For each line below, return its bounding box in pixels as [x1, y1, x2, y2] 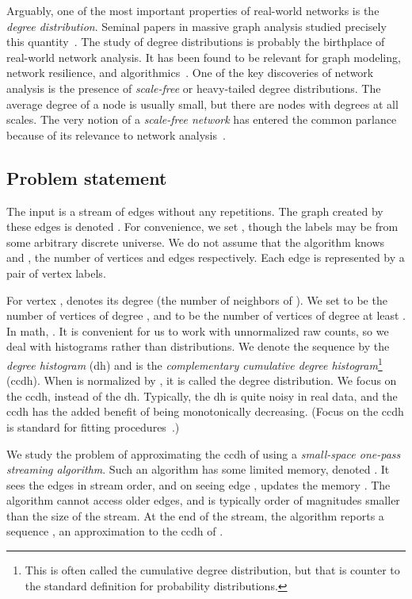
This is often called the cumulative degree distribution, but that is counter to [25, 562, 400, 578]
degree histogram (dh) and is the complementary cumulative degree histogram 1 [6, 354, 383, 373]
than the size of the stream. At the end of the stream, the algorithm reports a [6, 507, 384, 524]
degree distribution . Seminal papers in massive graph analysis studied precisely [6, 17, 387, 34]
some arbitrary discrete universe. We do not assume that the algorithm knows [6, 233, 385, 250]
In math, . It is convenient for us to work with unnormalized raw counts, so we [6, 322, 389, 339]
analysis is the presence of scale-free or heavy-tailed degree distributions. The [6, 79, 381, 96]
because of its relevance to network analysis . [6, 126, 226, 143]
